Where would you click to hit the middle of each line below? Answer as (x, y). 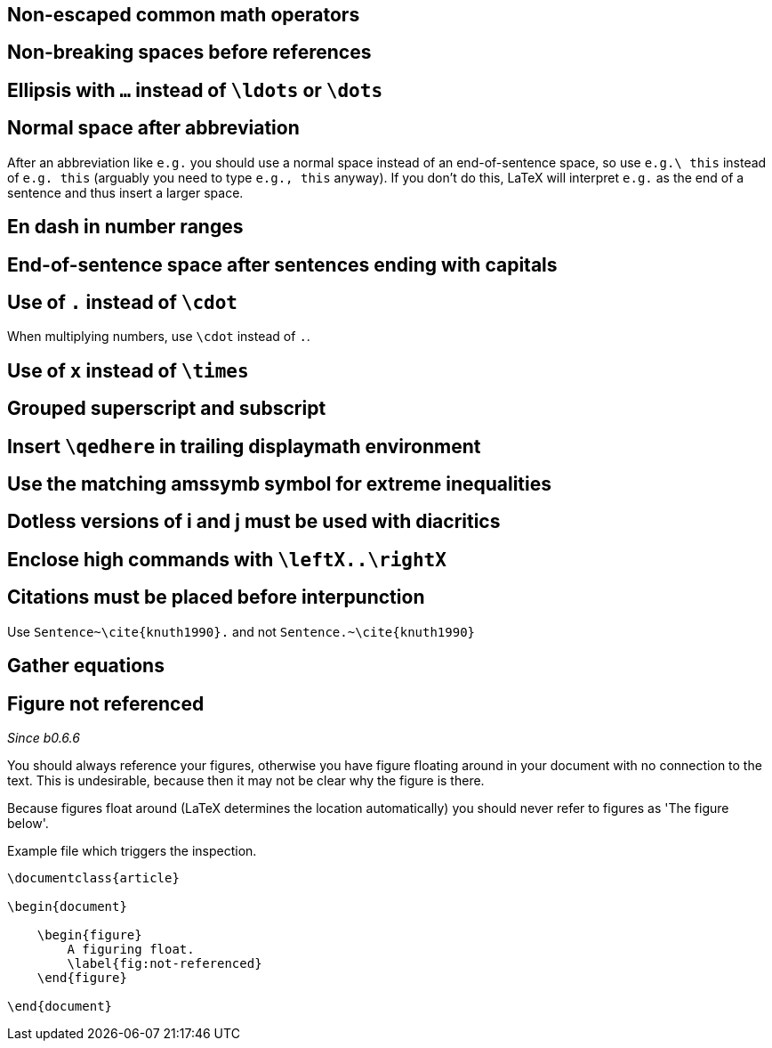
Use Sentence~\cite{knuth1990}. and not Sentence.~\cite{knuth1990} (241, 631)
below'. (28, 824)
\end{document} (60, 1007)
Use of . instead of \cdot (123, 302)
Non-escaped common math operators (184, 15)
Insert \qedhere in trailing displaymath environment (244, 446)
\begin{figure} (89, 935)
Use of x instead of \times (128, 370)
